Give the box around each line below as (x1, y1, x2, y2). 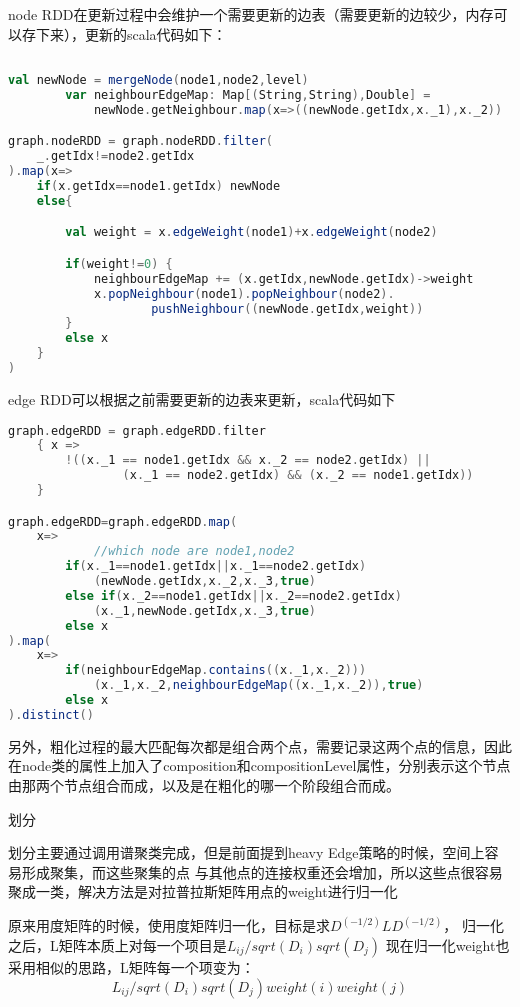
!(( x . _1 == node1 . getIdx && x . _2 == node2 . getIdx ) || (65, 453, 431, 468)
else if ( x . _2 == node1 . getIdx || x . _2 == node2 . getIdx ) (65, 588, 402, 603)
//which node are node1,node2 (93, 544, 295, 559)
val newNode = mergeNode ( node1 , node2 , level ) (8, 73, 309, 88)
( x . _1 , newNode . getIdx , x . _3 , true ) (93, 603, 316, 618)
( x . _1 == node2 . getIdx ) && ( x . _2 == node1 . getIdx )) (122, 468, 474, 483)
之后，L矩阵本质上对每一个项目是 (8, 934, 227, 955)
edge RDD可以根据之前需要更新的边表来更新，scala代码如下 (8, 388, 396, 409)
